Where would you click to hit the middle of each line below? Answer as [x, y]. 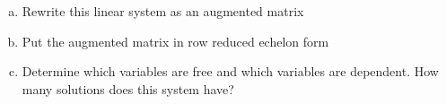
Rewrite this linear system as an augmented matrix [163, 11]
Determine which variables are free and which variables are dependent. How [230, 71]
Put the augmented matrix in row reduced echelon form [175, 41]
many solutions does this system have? [128, 88]
